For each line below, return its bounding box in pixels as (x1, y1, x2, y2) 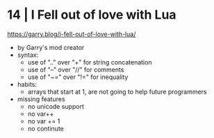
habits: (17, 80, 37, 88)
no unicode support (27, 102, 85, 110)
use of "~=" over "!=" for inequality (27, 73, 129, 81)
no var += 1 (27, 117, 60, 125)
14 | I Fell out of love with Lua (7, 7, 176, 23)
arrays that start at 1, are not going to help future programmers (27, 87, 207, 96)
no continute (27, 124, 64, 132)
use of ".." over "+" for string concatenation (27, 58, 152, 66)
